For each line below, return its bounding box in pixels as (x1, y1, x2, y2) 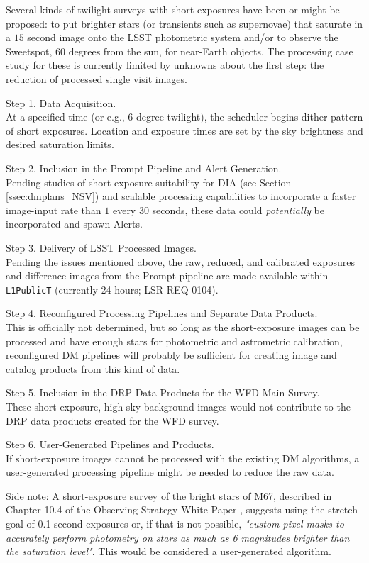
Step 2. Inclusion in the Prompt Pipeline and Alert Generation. (6, 160, 282, 175)
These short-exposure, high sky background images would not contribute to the (6, 398, 351, 413)
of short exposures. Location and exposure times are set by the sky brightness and (6, 123, 363, 138)
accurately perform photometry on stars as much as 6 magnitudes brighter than (6, 530, 350, 545)
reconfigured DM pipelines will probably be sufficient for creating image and (6, 347, 337, 362)
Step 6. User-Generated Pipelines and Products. (6, 437, 214, 452)
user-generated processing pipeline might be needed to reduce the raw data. (6, 464, 334, 479)
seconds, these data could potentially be (152, 202, 325, 217)
